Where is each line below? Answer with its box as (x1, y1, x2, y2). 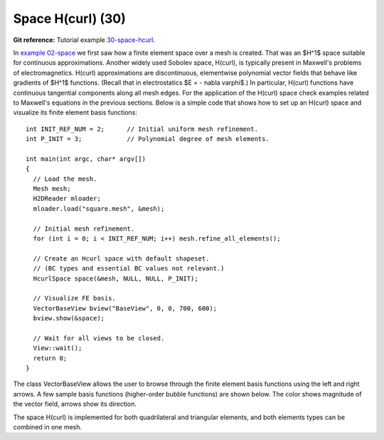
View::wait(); (33, 344, 82, 352)
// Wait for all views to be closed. (33, 334, 165, 342)
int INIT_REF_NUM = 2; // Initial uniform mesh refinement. (26, 125, 259, 133)
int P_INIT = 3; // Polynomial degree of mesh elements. (26, 135, 270, 143)
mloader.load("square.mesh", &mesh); (33, 204, 165, 213)
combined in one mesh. (13, 423, 82, 431)
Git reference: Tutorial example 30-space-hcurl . (13, 36, 156, 44)
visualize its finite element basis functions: (13, 108, 138, 117)
